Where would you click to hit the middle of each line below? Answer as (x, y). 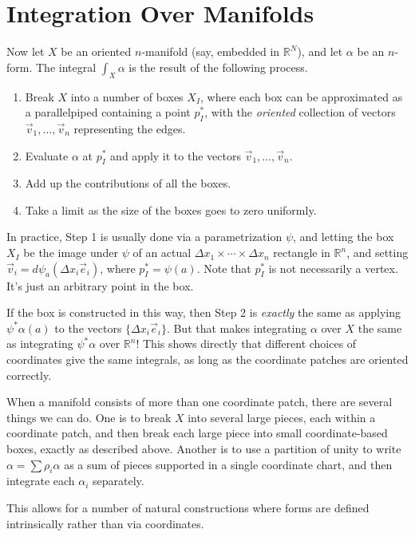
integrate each (41, 481)
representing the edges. (130, 128)
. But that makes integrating (237, 328)
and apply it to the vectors (176, 155)
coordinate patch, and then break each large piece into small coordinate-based (197, 433)
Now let (26, 51)
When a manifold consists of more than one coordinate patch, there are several (200, 402)
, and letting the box (344, 237)
